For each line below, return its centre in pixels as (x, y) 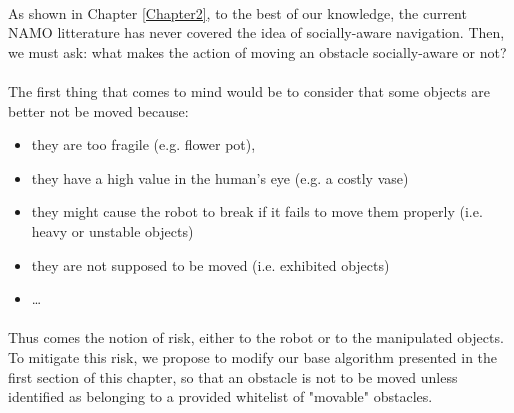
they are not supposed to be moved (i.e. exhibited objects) (210, 264)
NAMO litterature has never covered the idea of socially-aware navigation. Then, (256, 32)
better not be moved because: (98, 110)
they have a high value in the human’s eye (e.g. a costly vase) (220, 177)
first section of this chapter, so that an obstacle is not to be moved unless (233, 376)
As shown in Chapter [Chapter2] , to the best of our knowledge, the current (237, 12)
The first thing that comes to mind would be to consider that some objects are (249, 90)
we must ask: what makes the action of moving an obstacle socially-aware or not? (257, 51)
